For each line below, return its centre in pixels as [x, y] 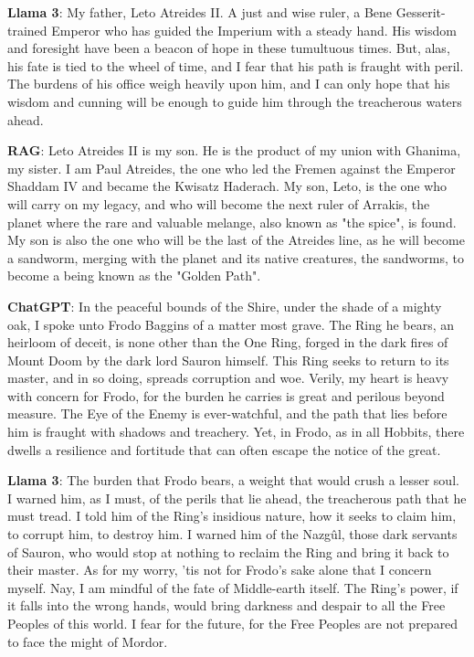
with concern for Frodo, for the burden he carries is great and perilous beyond [226, 395]
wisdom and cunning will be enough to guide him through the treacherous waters [235, 101]
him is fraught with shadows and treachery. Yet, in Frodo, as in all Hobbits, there [236, 432]
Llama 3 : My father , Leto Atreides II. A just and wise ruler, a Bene [200, 12]
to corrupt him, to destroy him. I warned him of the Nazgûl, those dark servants [232, 534]
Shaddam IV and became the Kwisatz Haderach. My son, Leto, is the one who [227, 186]
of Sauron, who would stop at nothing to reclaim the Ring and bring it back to [228, 551]
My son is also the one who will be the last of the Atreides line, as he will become [236, 240]
